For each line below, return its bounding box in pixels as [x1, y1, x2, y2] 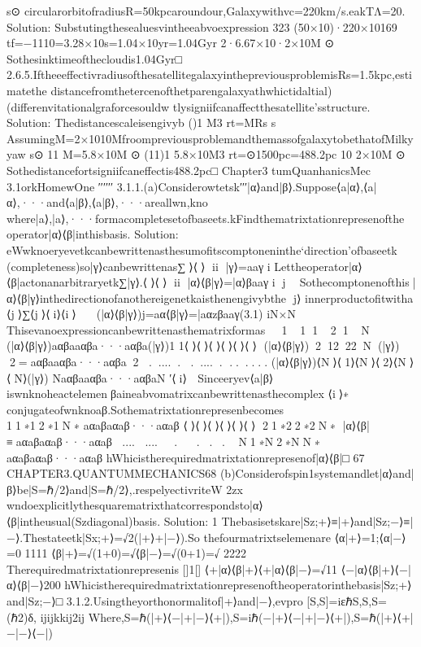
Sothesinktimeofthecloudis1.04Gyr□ [7, 50, 183, 67]
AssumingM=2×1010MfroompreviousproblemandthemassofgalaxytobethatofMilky [7, 129, 414, 146]
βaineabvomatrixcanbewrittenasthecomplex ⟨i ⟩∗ [111, 385, 349, 402]
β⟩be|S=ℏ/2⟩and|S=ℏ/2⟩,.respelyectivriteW [7, 480, 223, 497]
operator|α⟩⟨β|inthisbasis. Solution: [7, 225, 179, 243]
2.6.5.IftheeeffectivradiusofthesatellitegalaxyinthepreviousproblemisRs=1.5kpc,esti [7, 66, 412, 83]
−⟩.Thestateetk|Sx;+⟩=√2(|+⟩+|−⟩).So [7, 528, 200, 545]
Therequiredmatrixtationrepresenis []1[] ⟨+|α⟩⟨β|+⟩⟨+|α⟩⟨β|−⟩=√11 [7, 560, 338, 577]
